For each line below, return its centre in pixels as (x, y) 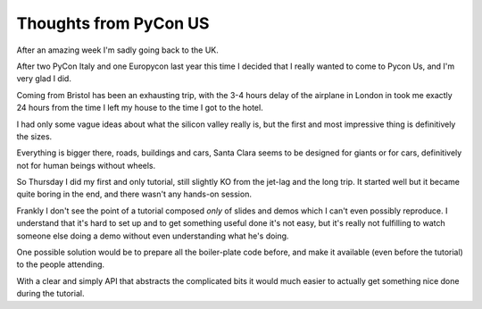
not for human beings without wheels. (86, 165)
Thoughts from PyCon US (113, 23)
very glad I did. (44, 79)
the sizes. (34, 136)
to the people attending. (61, 264)
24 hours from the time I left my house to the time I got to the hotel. (140, 108)
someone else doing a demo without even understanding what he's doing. (153, 236)
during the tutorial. (50, 294)
